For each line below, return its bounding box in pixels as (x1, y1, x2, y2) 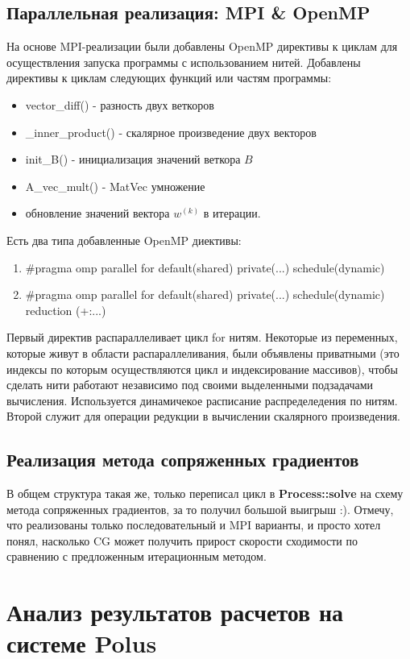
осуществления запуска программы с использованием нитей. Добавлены (6, 53, 361, 70)
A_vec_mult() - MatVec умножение (25, 177, 205, 194)
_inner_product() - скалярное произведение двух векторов (25, 123, 317, 140)
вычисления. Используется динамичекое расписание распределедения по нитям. (6, 392, 398, 408)
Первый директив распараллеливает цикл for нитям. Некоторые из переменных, (6, 329, 398, 346)
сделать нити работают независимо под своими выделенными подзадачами (6, 376, 374, 393)
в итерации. (203, 205, 261, 222)
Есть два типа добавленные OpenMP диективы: (6, 231, 242, 248)
